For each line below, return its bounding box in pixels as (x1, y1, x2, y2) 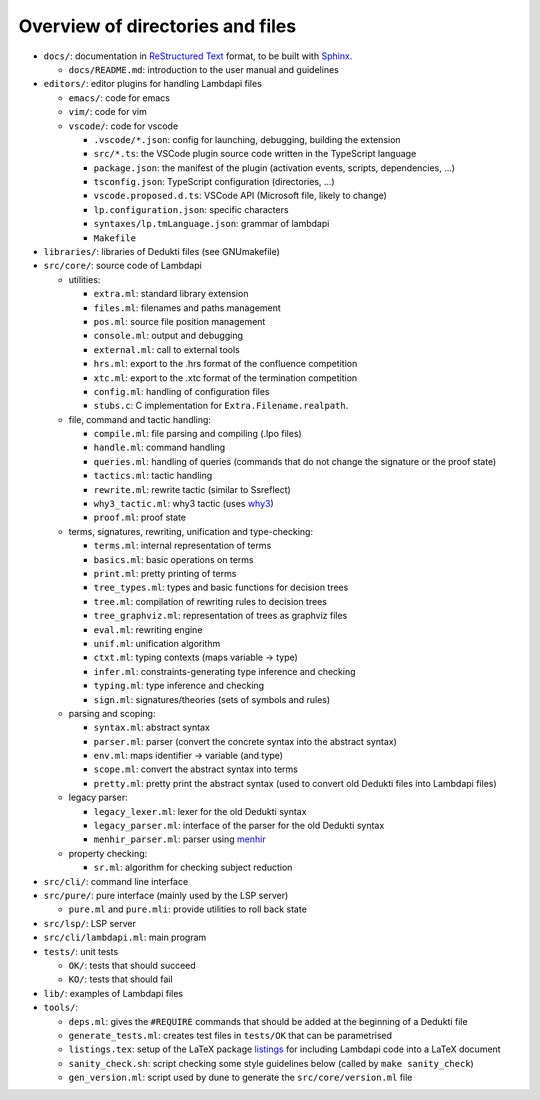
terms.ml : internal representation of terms (93, 540, 272, 552)
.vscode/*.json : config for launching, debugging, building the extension (93, 133, 401, 145)
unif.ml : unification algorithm (93, 637, 221, 649)
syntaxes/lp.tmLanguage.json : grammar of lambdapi (93, 218, 330, 230)
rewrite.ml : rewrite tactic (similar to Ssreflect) (93, 483, 292, 495)
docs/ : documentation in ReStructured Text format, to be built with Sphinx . (43, 50, 353, 62)
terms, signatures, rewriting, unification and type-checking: (68, 525, 314, 537)
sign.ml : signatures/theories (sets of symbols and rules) (93, 693, 331, 705)
